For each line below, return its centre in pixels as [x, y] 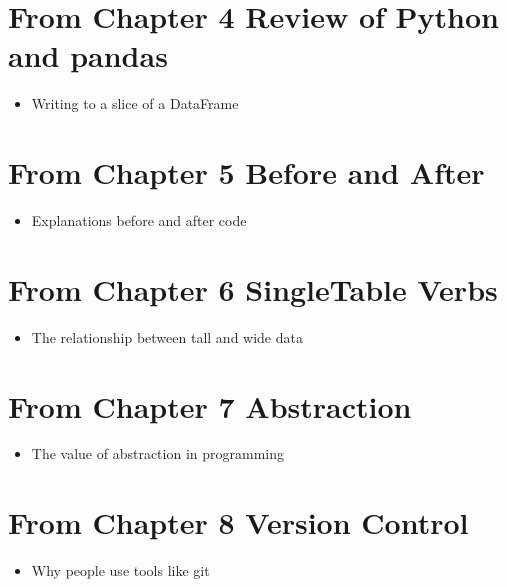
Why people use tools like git [120, 570]
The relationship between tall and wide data [167, 336]
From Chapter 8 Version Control [238, 522]
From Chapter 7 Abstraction [210, 405]
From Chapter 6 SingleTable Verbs [253, 288]
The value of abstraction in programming [158, 453]
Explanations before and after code [139, 220]
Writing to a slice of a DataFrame [135, 103]
